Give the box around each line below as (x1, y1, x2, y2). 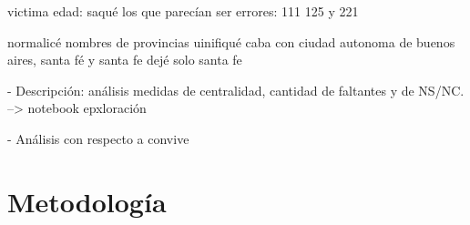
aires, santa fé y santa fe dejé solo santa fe (7, 50, 242, 69)
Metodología (7, 182, 167, 220)
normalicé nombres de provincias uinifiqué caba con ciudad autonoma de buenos (7, 32, 455, 51)
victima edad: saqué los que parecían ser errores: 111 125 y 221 (7, 2, 359, 20)
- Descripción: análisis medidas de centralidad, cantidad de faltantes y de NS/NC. (7, 80, 465, 99)
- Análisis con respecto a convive (7, 128, 189, 148)
